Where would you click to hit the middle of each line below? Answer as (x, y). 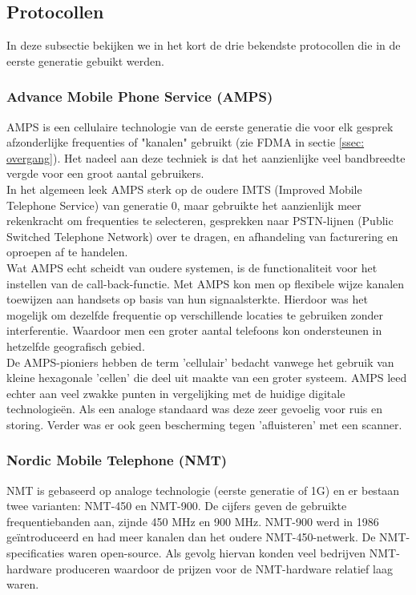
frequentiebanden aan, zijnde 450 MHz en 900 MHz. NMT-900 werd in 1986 (193, 521)
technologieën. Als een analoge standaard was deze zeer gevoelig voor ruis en (195, 409)
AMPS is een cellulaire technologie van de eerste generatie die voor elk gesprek (200, 126)
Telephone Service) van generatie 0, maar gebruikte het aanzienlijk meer (184, 205)
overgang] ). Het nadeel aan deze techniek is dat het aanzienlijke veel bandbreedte (206, 157)
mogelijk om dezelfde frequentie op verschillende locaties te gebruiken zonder (195, 314)
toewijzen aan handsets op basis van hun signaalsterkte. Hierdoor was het (187, 299)
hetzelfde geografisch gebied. (76, 346)
